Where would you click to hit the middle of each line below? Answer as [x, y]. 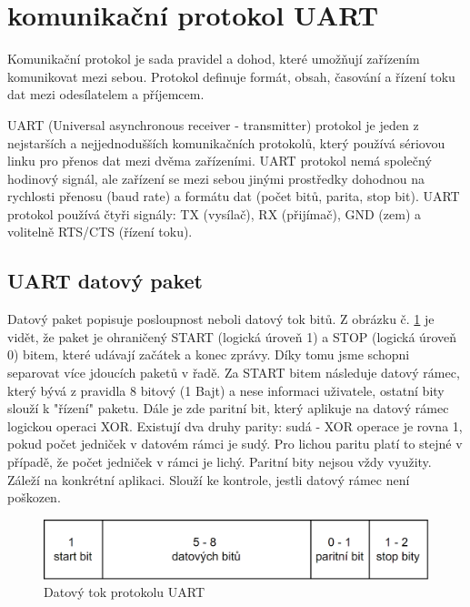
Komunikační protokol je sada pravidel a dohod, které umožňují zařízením [214, 59]
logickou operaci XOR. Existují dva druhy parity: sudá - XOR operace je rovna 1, [235, 425]
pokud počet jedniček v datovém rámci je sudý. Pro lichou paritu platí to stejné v [235, 444]
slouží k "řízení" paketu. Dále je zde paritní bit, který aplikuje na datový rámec [228, 408]
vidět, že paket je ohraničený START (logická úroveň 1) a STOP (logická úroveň [232, 336]
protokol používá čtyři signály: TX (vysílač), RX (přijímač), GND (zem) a [214, 213]
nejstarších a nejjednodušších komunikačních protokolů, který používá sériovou [226, 142]
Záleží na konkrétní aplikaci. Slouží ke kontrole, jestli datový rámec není [209, 479]
